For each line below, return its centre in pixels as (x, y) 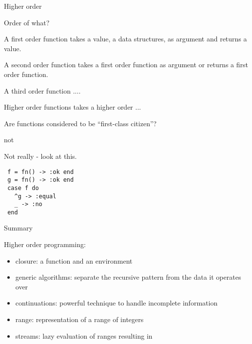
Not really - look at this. (40, 156)
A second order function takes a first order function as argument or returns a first (126, 65)
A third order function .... (42, 90)
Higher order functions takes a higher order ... (73, 107)
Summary (18, 228)
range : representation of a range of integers (79, 319)
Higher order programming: (45, 244)
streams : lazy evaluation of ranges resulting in (84, 335)
